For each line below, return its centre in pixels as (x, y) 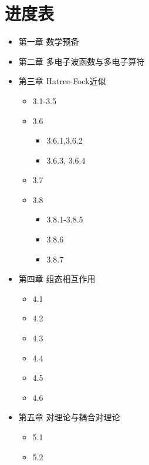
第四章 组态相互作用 (57, 279)
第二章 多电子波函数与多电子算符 (82, 61)
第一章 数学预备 (49, 41)
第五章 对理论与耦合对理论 (69, 417)
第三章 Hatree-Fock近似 (62, 81)
